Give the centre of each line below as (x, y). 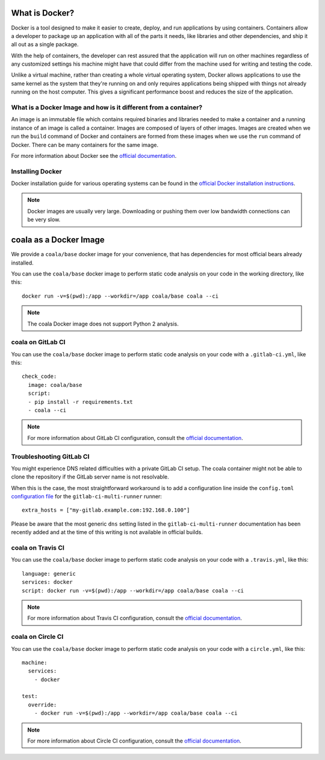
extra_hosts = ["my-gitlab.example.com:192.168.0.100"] (106, 510)
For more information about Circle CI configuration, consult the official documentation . (135, 741)
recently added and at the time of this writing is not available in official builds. (107, 532)
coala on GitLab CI (38, 342)
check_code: (39, 376)
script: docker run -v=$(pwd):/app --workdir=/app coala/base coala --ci (133, 590)
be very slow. (44, 219)
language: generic (49, 573)
